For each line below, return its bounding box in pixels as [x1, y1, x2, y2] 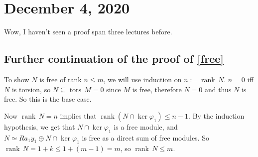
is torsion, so [11, 84, 51, 94]
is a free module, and [114, 121, 178, 132]
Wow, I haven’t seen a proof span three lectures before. [4, 26, 172, 37]
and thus [204, 84, 232, 94]
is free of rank [39, 74, 82, 84]
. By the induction [188, 110, 245, 121]
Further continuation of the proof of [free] [4, 51, 224, 66]
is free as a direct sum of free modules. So [82, 132, 210, 143]
